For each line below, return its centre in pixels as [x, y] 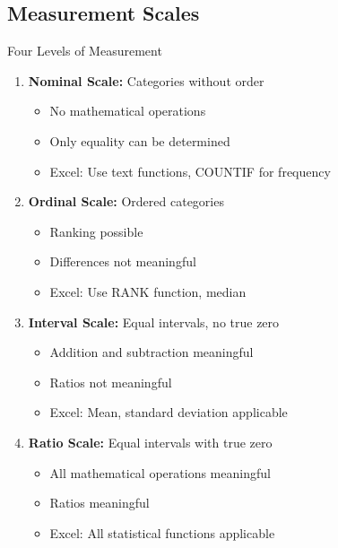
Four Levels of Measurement [85, 51]
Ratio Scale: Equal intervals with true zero [150, 442]
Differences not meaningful [123, 261]
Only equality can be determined [140, 140]
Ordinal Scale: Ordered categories [126, 201]
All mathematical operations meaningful [160, 472]
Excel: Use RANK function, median [148, 291]
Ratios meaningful [100, 503]
